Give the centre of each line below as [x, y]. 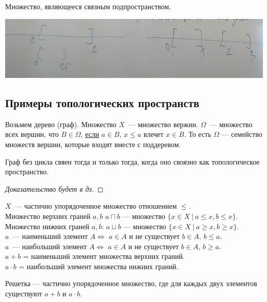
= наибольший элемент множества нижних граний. [98, 266]
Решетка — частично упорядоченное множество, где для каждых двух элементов [131, 283]
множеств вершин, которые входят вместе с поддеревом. [93, 144]
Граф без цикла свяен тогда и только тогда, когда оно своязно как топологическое [132, 161]
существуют [24, 294]
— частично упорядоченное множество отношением [96, 206]
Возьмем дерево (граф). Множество [61, 124]
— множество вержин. [163, 124]
